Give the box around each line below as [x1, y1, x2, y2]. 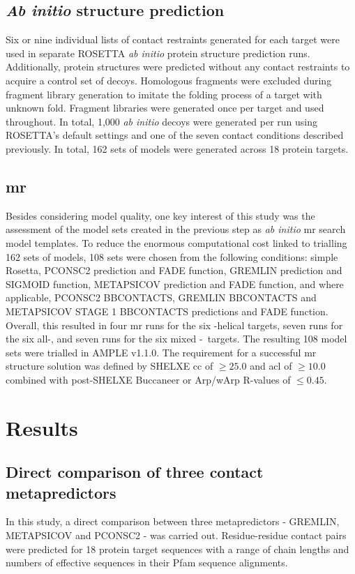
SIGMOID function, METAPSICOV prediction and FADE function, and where [6, 276, 344, 291]
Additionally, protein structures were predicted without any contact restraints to [6, 59, 350, 74]
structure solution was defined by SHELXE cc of [6, 358, 213, 373]
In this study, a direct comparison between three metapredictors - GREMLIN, [6, 514, 340, 529]
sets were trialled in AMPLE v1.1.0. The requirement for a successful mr [6, 345, 317, 359]
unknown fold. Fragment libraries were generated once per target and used [6, 100, 324, 115]
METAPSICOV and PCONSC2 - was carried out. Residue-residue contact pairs [6, 528, 347, 543]
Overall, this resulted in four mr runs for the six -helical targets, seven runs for [6, 317, 343, 332]
